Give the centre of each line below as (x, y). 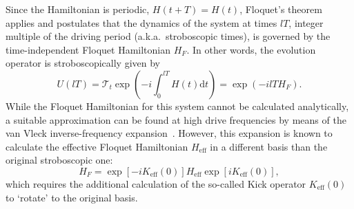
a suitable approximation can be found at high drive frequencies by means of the (176, 119)
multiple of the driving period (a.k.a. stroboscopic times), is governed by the (168, 36)
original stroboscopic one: (59, 160)
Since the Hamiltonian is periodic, (78, 9)
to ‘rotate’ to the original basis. (72, 197)
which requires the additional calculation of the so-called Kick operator (156, 183)
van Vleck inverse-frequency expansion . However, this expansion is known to (169, 133)
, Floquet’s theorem (281, 9)
